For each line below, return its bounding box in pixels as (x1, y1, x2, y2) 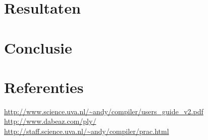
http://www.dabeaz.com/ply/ (4, 116, 96, 126)
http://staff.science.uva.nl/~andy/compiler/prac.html (4, 126, 169, 136)
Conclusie (4, 37, 72, 58)
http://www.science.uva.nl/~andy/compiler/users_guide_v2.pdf (4, 106, 203, 116)
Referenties (4, 76, 84, 97)
